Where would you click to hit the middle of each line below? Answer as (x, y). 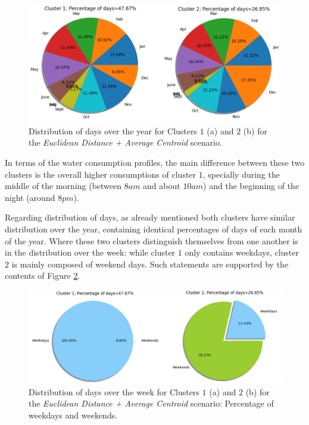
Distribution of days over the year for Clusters (113, 130)
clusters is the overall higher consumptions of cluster (101, 174)
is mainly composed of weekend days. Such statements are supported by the (150, 264)
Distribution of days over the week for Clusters (114, 391)
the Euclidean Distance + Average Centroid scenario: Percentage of (151, 403)
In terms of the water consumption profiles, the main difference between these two (155, 162)
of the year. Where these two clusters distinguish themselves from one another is (152, 240)
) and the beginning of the (251, 186)
